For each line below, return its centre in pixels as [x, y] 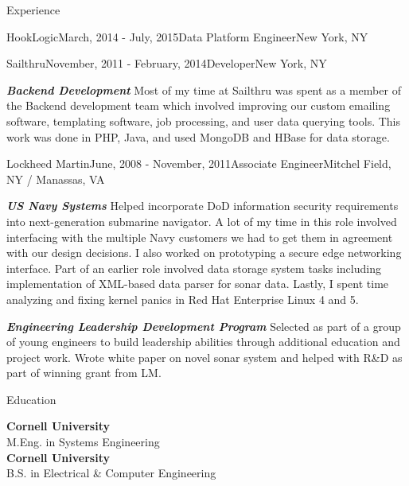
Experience [33, 10]
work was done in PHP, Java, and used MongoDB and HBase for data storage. [198, 136]
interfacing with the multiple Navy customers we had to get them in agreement [200, 237]
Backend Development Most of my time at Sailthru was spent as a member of [204, 89]
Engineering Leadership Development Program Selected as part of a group [204, 326]
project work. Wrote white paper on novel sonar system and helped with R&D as [204, 357]
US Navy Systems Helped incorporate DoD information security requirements [203, 206]
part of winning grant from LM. [84, 373]
